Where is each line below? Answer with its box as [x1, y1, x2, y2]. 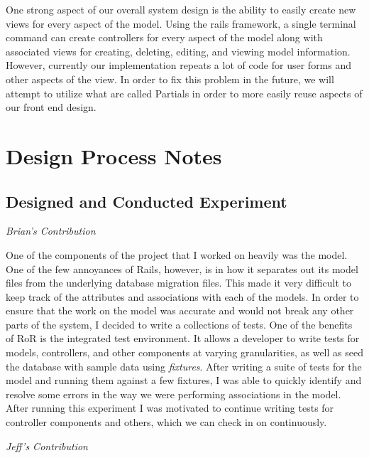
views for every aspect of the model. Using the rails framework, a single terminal [6, 16, 356, 31]
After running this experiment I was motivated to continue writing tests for [6, 400, 334, 415]
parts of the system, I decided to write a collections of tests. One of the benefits [6, 316, 353, 331]
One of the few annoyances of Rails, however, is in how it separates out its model [6, 261, 358, 276]
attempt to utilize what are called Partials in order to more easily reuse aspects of [6, 85, 363, 100]
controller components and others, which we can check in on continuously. [6, 415, 327, 430]
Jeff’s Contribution [6, 438, 88, 453]
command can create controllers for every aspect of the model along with [6, 30, 323, 45]
